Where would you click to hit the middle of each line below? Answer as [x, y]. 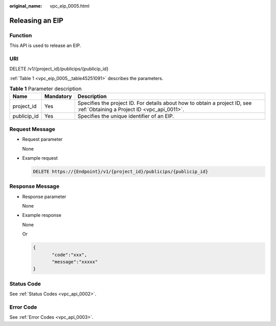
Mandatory [58, 96]
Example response [42, 215]
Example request [40, 158]
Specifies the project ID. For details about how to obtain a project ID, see [165, 103]
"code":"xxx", [70, 255]
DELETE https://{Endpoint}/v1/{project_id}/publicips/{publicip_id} [121, 171]
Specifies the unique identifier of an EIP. [126, 116]
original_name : [26, 6]
